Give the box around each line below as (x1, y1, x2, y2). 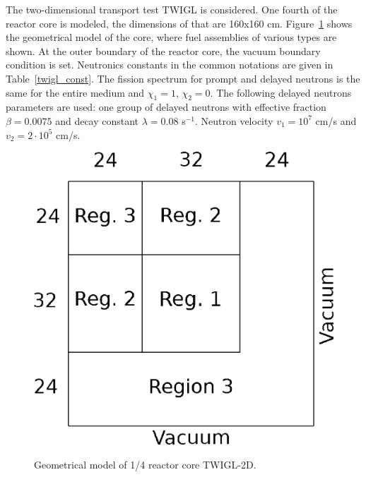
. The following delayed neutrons (210, 85, 352, 99)
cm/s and (315, 113, 357, 128)
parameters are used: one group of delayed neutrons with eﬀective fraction (6, 99, 326, 114)
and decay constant (55, 113, 139, 128)
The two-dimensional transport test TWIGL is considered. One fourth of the (6, 2, 338, 16)
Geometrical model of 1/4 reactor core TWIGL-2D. (34, 457, 256, 471)
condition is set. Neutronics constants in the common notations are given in (6, 57, 333, 72)
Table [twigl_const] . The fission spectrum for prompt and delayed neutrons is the (6, 71, 360, 85)
